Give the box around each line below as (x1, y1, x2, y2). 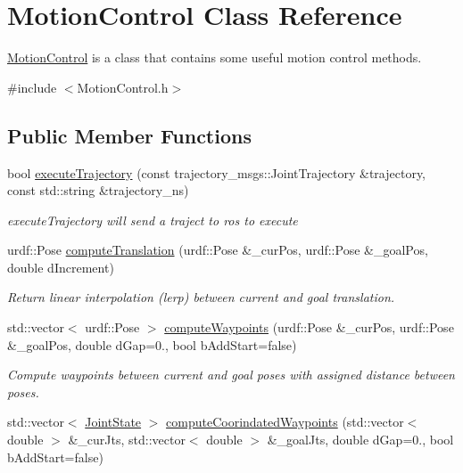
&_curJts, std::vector (68, 430, 186, 449)
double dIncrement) (7, 257, 114, 276)
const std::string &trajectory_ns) (7, 181, 189, 200)
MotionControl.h (77, 77, 169, 96)
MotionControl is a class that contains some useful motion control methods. (7, 48, 422, 67)
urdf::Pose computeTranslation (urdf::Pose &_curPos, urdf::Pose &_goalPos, (7, 241, 428, 259)
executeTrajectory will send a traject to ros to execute (7, 210, 298, 229)
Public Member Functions (7, 121, 252, 149)
